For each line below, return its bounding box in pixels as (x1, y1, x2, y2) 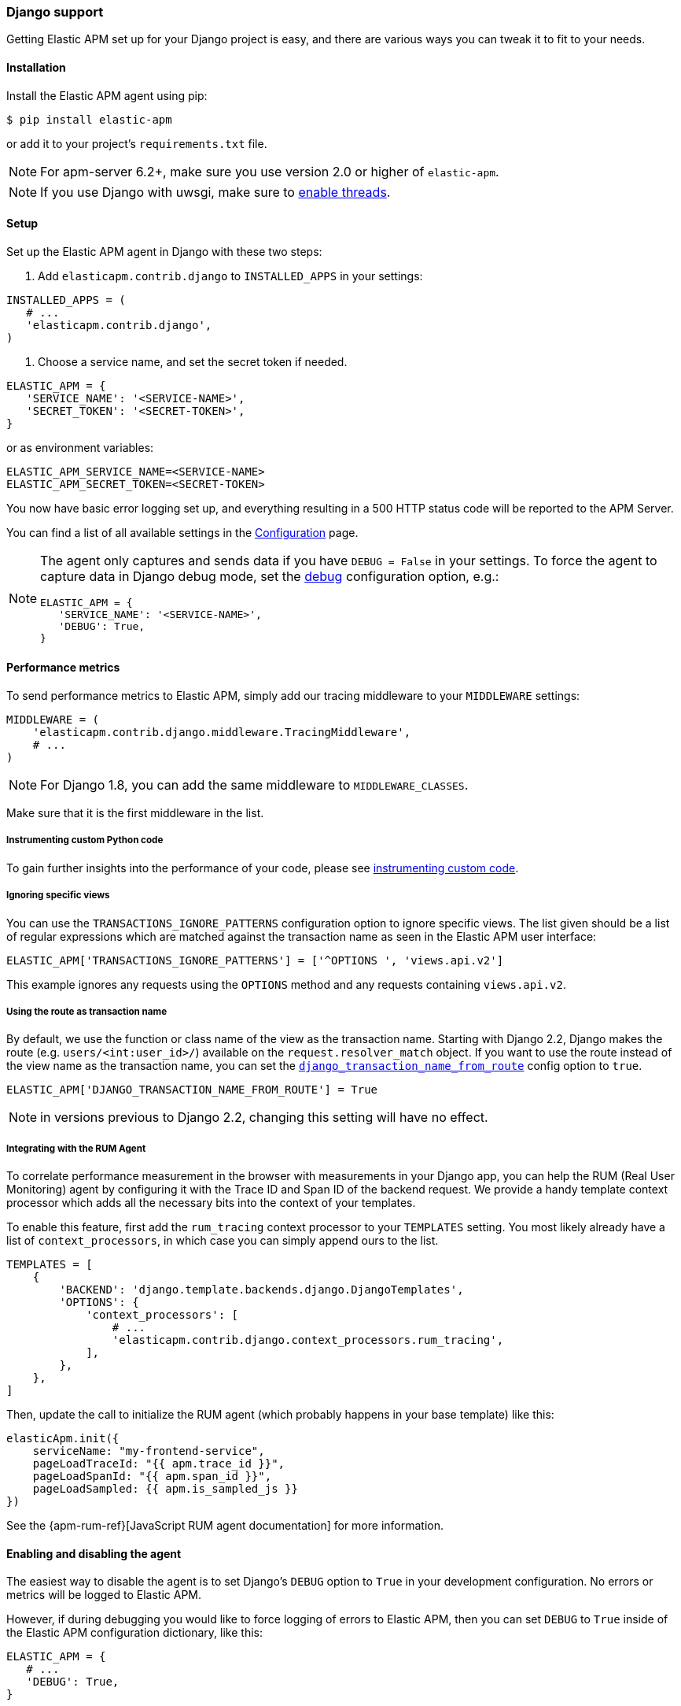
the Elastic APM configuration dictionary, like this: (6, 1626, 263, 1640)
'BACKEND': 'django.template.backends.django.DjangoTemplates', (59, 1283, 464, 1297)
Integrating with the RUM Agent (6, 1142, 146, 1154)
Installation (6, 60, 66, 74)
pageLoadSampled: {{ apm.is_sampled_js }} (32, 1482, 298, 1496)
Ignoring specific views (6, 890, 110, 901)
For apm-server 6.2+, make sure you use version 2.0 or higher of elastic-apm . (40, 163, 499, 179)
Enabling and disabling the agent (6, 1546, 182, 1560)
